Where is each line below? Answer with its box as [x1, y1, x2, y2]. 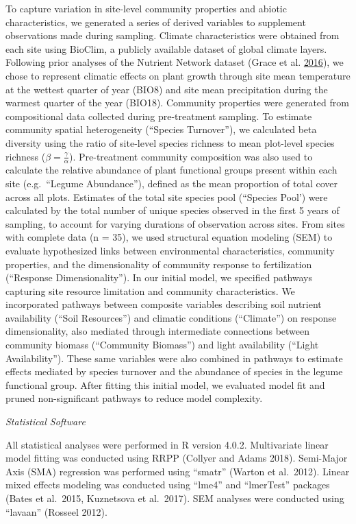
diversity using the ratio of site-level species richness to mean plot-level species [5, 135, 335, 150]
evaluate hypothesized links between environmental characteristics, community [5, 243, 335, 257]
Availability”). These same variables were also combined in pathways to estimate [5, 350, 343, 365]
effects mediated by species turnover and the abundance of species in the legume [5, 364, 343, 379]
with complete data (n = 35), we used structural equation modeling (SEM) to [5, 230, 333, 244]
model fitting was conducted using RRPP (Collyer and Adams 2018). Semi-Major [5, 451, 348, 465]
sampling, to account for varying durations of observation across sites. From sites [5, 216, 345, 230]
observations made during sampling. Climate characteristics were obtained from [5, 28, 340, 43]
